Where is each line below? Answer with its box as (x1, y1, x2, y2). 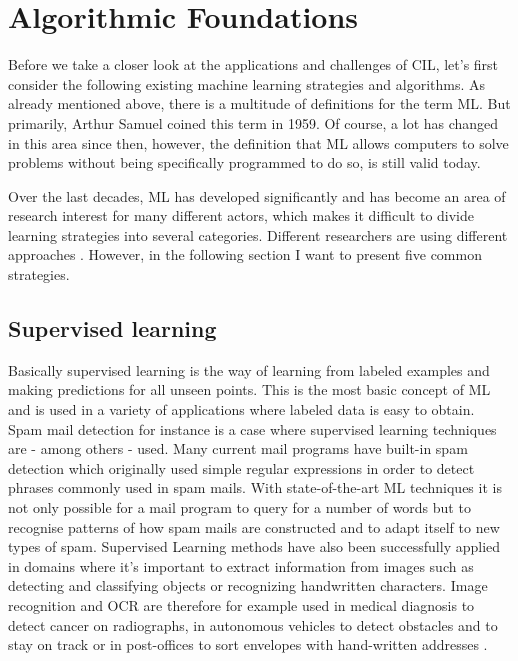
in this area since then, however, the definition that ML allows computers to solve (8, 132, 509, 153)
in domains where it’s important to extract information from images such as (8, 555, 474, 576)
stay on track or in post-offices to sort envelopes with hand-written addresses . (8, 634, 488, 655)
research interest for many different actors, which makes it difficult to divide (8, 205, 475, 226)
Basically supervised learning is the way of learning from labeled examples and (8, 359, 490, 380)
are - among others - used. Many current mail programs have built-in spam (8, 438, 468, 459)
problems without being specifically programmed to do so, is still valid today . (8, 152, 481, 173)
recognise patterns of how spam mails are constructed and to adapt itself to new (8, 516, 500, 537)
